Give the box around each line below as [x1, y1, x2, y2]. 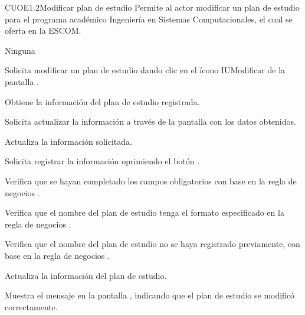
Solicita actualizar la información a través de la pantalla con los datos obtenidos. [5, 115, 296, 128]
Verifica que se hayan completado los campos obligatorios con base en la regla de [5, 174, 297, 187]
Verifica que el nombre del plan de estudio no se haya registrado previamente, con [5, 238, 300, 250]
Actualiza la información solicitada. [5, 135, 132, 147]
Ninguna [5, 44, 35, 56]
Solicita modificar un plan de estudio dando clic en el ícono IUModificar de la [5, 64, 286, 76]
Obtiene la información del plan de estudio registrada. [5, 95, 200, 108]
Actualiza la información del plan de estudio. [5, 269, 167, 281]
